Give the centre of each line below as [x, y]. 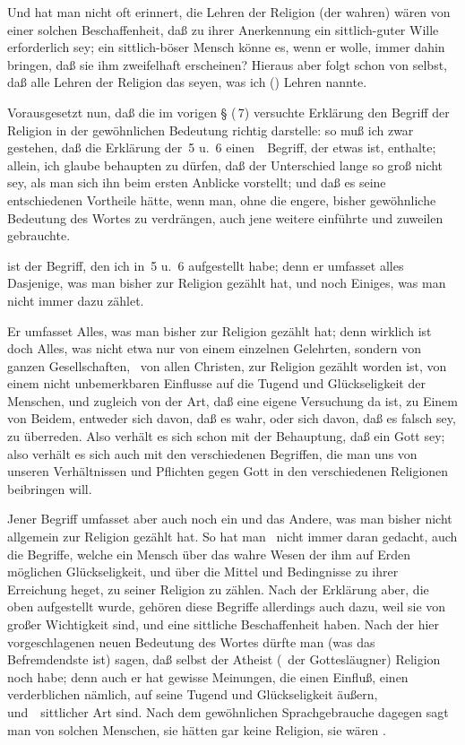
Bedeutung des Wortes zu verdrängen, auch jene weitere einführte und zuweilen [225, 217]
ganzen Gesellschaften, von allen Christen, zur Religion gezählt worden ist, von [227, 365]
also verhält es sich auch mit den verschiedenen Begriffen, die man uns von [212, 453]
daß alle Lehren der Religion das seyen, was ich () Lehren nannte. [187, 82]
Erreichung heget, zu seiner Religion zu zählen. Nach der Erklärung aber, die [218, 589]
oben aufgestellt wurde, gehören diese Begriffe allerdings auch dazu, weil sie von [227, 606]
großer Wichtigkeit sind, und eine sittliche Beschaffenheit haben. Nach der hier [224, 624]
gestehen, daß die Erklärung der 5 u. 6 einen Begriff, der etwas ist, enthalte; [222, 147]
